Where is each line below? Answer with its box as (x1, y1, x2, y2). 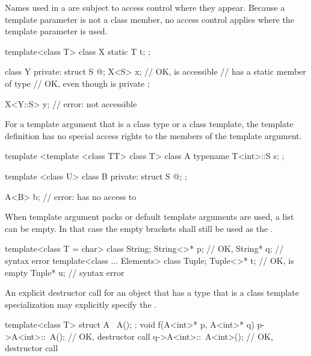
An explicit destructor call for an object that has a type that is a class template (5, 286, 299, 299)
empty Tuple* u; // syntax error (5, 266, 125, 278)
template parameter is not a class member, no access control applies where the (5, 13, 294, 25)
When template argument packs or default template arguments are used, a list (5, 210, 294, 223)
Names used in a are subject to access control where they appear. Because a (5, 1, 285, 13)
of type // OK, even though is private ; (5, 77, 150, 89)
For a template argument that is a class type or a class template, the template (5, 117, 294, 130)
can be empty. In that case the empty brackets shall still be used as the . (5, 222, 273, 234)
